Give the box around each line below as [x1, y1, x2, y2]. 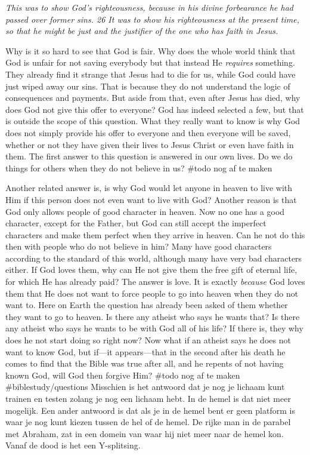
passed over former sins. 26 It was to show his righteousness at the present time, [5, 13, 299, 25]
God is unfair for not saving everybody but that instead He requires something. [5, 56, 295, 69]
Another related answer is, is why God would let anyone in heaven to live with [5, 182, 293, 194]
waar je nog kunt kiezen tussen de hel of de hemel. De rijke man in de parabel [5, 416, 291, 428]
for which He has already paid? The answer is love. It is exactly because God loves [5, 275, 305, 288]
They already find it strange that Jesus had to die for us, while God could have [5, 67, 296, 80]
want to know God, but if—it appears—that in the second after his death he [5, 345, 286, 358]
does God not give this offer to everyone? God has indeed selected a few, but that [5, 103, 304, 115]
